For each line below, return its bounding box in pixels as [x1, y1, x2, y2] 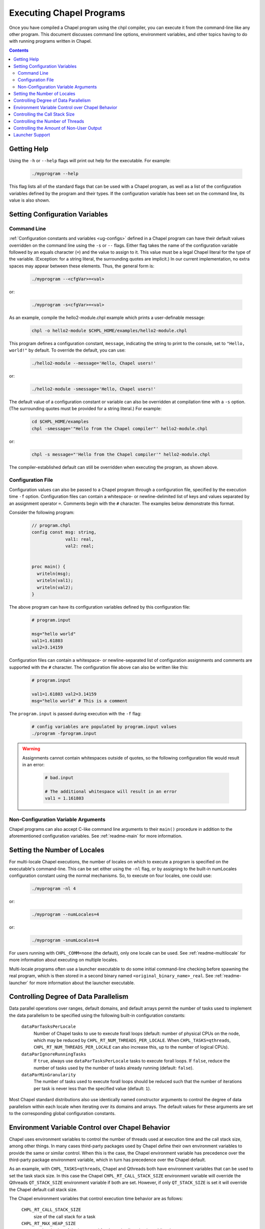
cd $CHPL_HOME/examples [31, 419, 89, 425]
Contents [9, 47, 29, 53]
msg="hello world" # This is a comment [31, 698, 128, 703]
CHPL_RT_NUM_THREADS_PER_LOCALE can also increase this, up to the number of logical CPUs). [33, 1044, 229, 1050]
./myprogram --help [31, 171, 79, 176]
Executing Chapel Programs [9, 7, 126, 18]
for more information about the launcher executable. [29, 980, 135, 986]
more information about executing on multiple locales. [9, 957, 118, 963]
